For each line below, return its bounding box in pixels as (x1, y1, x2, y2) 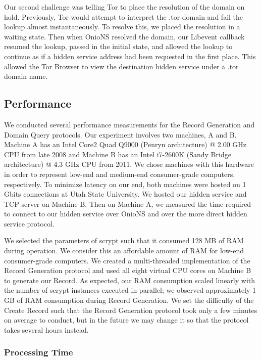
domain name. (4, 71, 48, 81)
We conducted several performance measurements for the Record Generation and (4, 119, 255, 129)
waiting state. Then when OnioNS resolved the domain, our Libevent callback (4, 31, 245, 41)
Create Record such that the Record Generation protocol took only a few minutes (4, 304, 257, 315)
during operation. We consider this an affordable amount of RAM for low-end (4, 245, 244, 256)
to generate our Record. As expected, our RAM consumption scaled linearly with (4, 275, 255, 285)
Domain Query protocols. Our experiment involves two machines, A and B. (4, 129, 237, 140)
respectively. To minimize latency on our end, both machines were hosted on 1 (4, 178, 246, 189)
